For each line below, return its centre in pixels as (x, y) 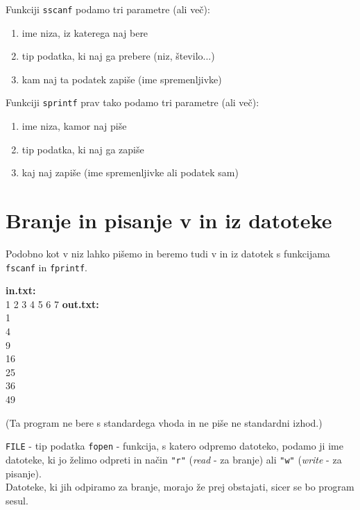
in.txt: (21, 290)
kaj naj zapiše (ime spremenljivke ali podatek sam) (130, 172)
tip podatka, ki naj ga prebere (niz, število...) (118, 56)
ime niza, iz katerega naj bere (85, 32)
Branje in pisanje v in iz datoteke (169, 220)
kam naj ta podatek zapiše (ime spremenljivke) (122, 79)
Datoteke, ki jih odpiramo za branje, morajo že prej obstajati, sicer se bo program (180, 487)
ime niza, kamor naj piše (74, 126)
